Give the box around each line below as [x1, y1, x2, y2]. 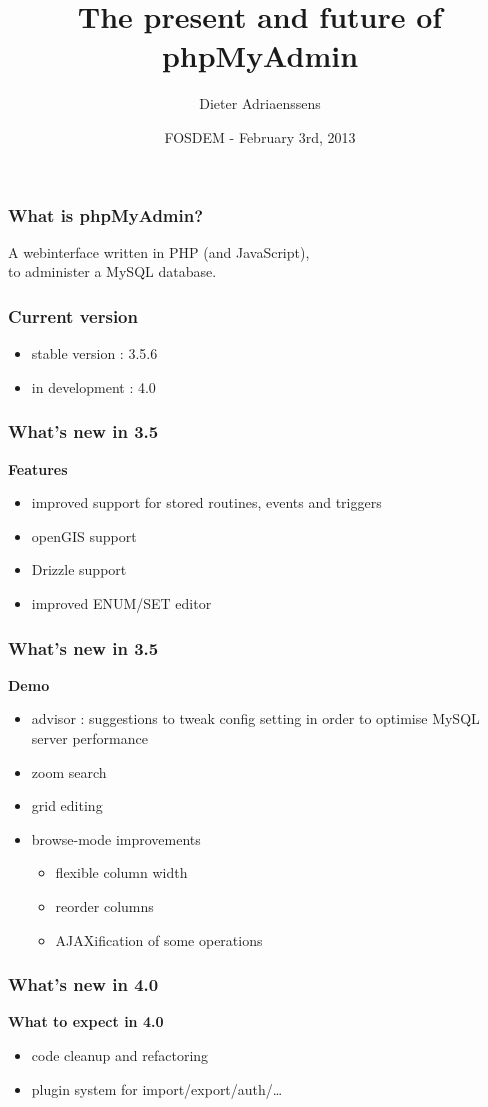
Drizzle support [31, 559, 127, 580]
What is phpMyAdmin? [8, 202, 204, 227]
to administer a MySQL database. [8, 261, 217, 282]
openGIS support [31, 525, 137, 546]
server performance [31, 727, 148, 748]
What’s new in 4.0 [8, 972, 159, 997]
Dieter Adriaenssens [199, 93, 321, 114]
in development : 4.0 [31, 376, 156, 397]
